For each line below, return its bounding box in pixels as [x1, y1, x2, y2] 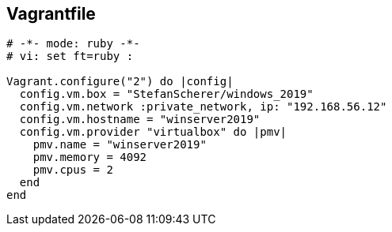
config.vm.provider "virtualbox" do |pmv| [19, 125, 287, 139]
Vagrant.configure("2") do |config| [6, 75, 234, 88]
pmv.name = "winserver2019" [32, 138, 207, 152]
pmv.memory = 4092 [32, 151, 147, 164]
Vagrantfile [6, 4, 96, 24]
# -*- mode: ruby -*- [6, 37, 140, 51]
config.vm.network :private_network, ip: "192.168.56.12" [19, 100, 387, 114]
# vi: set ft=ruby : [6, 50, 134, 63]
